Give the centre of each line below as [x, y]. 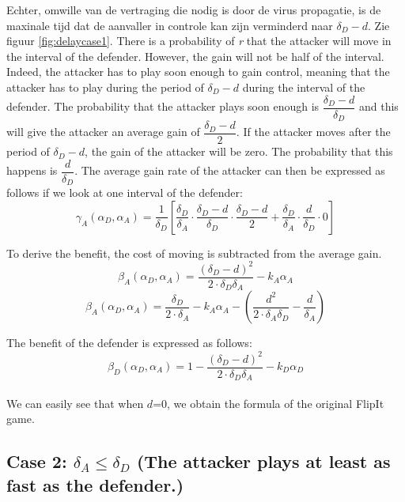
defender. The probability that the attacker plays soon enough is [163, 106]
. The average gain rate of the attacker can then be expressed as [230, 170]
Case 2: [37, 461]
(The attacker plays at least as [263, 461]
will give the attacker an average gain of [103, 132]
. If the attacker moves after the [313, 132]
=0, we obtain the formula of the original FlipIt [269, 403]
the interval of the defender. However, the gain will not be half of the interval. [195, 56]
